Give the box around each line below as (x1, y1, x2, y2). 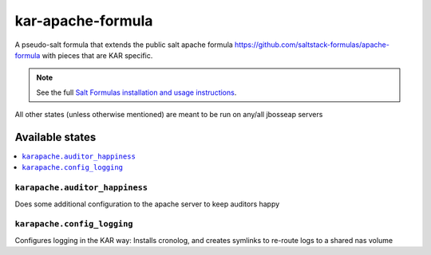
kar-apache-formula (14, 12, 153, 29)
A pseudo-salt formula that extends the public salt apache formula (14, 40, 233, 49)
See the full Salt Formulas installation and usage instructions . (36, 88, 237, 97)
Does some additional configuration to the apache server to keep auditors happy (14, 199, 280, 209)
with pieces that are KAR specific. (42, 50, 153, 60)
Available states (14, 130, 97, 143)
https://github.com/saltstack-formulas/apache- (234, 40, 390, 49)
